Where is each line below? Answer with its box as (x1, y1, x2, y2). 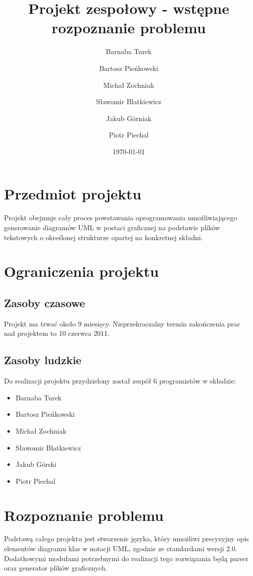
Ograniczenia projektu (4, 261, 159, 281)
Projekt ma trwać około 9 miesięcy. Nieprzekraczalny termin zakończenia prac (4, 318, 241, 328)
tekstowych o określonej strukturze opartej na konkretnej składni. (4, 232, 203, 242)
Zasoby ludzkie (4, 352, 82, 368)
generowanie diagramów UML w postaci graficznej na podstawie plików (4, 222, 220, 232)
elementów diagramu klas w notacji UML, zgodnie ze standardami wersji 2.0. (4, 543, 238, 554)
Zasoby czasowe (4, 295, 85, 310)
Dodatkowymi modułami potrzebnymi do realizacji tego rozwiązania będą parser (4, 553, 249, 563)
